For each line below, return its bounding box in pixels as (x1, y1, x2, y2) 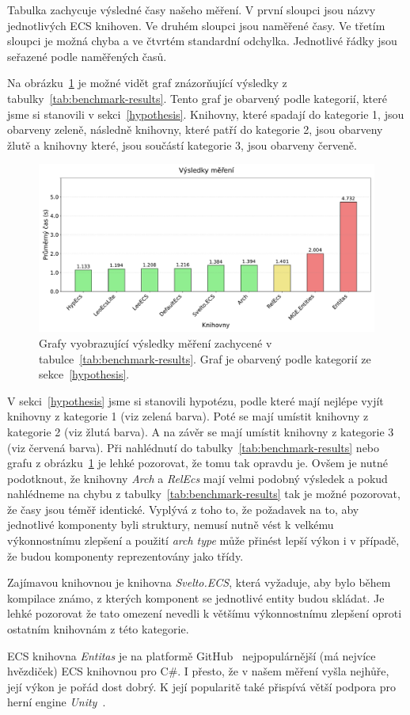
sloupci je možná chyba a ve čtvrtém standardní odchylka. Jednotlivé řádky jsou (7, 32, 397, 49)
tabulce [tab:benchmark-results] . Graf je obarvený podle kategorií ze (39, 350, 371, 367)
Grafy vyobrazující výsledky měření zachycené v (39, 334, 272, 351)
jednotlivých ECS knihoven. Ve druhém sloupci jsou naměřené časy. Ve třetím (7, 17, 385, 33)
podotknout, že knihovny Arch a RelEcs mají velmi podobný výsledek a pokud (7, 470, 388, 486)
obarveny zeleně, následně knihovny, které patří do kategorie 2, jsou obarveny (7, 121, 383, 138)
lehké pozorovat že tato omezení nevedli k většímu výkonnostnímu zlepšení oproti (7, 605, 402, 622)
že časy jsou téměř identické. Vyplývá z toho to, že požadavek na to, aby (7, 500, 359, 517)
